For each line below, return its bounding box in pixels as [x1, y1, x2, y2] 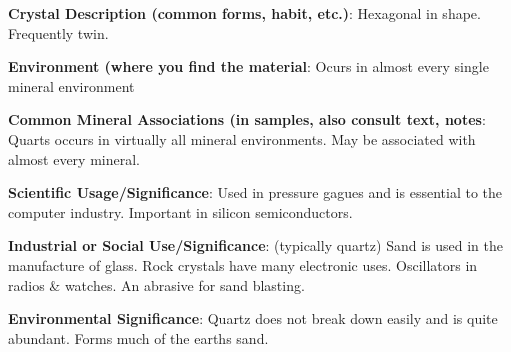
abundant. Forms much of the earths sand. [8, 327, 269, 348]
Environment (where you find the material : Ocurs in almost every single [8, 56, 489, 77]
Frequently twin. [8, 22, 109, 43]
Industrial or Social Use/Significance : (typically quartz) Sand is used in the [8, 235, 503, 256]
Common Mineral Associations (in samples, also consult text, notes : [8, 109, 486, 130]
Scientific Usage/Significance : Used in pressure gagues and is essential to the [8, 182, 502, 203]
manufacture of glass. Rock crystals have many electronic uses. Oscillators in [8, 254, 478, 275]
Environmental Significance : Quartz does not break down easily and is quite [8, 308, 498, 329]
